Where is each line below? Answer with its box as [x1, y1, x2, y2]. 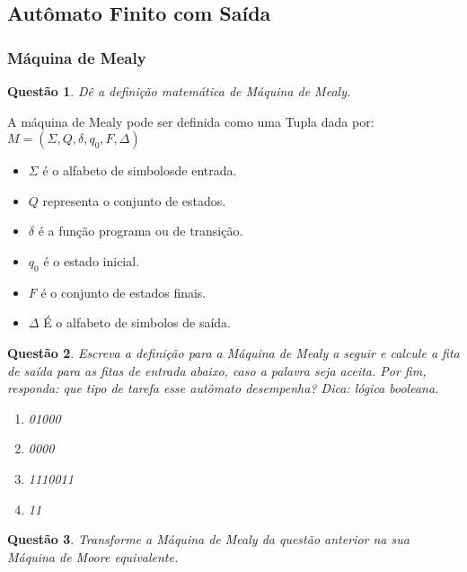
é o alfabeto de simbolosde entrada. [42, 161, 237, 180]
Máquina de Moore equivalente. [7, 547, 179, 566]
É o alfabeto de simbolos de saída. [43, 313, 231, 332]
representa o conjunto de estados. [42, 191, 226, 210]
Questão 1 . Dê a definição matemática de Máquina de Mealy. [7, 82, 351, 100]
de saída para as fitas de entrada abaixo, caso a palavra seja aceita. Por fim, [7, 361, 427, 380]
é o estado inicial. [43, 251, 140, 270]
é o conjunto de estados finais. [40, 282, 207, 301]
